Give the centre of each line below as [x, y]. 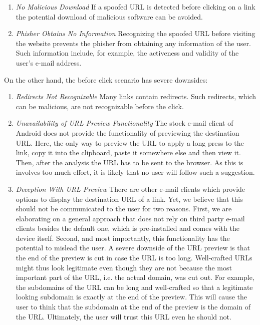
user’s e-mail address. [49, 62]
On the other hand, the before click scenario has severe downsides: [106, 79]
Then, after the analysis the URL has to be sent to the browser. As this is [129, 162]
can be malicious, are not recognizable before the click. [100, 106]
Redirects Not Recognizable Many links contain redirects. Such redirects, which [136, 96]
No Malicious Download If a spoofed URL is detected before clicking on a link [136, 7]
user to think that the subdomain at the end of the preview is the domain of [133, 307]
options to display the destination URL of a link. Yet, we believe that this [129, 199]
